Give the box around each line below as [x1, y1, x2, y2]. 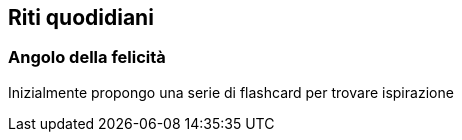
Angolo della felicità [8, 47, 166, 68]
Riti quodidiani [8, 5, 154, 30]
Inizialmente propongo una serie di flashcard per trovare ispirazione [8, 83, 454, 101]
